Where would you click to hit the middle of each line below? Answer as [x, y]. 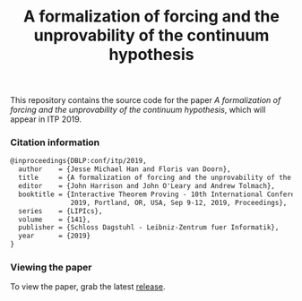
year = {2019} [55, 236]
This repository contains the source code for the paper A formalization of [146, 100]
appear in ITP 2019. [46, 119]
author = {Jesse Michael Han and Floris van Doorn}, [125, 169]
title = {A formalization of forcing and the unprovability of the [155, 178]
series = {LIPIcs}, [60, 211]
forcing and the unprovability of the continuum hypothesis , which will [138, 110]
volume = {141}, [55, 219]
